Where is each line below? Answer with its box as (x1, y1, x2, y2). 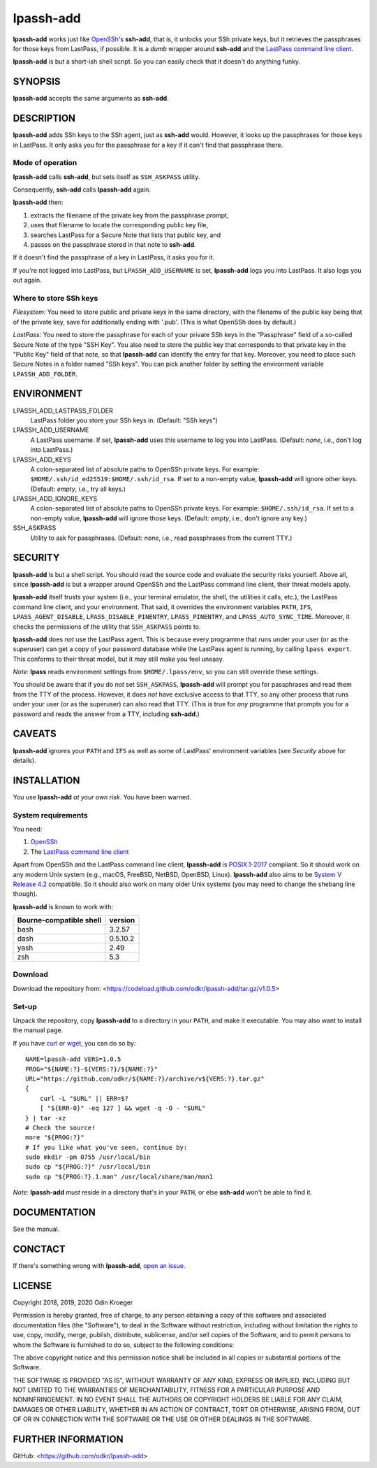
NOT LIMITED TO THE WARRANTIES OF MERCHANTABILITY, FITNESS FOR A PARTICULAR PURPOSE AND (13, 1385, 320, 1395)
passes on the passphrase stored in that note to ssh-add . (30, 241, 196, 249)
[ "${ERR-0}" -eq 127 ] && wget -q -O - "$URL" (39, 1104, 206, 1112)
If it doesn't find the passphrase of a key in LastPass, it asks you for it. (13, 253, 215, 262)
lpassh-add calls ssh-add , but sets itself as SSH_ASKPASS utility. (13, 172, 200, 181)
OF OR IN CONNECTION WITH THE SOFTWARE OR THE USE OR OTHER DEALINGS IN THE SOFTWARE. (13, 1415, 312, 1423)
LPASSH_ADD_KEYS (13, 455, 71, 464)
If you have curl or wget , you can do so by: (13, 1039, 136, 1047)
